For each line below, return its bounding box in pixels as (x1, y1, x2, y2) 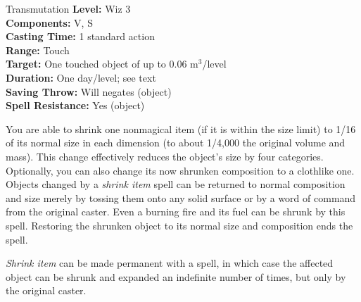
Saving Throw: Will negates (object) (6, 84, 172, 99)
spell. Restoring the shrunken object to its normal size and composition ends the (6, 218, 353, 232)
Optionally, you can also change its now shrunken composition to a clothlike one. (6, 163, 355, 177)
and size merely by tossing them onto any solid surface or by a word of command (6, 190, 356, 205)
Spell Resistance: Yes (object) (6, 98, 145, 113)
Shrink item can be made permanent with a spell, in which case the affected (6, 256, 334, 270)
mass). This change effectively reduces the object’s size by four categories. (6, 149, 324, 163)
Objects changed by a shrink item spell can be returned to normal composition (6, 177, 346, 191)
